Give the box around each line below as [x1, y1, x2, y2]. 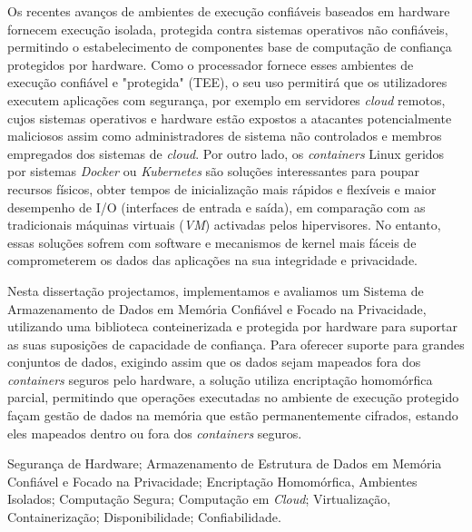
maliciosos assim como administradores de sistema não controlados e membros [7, 126, 442, 145]
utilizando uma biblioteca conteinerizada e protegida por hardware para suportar [7, 317, 457, 336]
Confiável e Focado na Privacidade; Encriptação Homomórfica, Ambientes [7, 471, 418, 490]
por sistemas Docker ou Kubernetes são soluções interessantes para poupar [7, 162, 420, 181]
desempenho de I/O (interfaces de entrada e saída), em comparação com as [7, 197, 426, 216]
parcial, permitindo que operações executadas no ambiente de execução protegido [7, 388, 459, 407]
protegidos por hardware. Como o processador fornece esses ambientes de [7, 54, 414, 74]
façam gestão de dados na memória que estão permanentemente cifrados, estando [7, 406, 458, 425]
